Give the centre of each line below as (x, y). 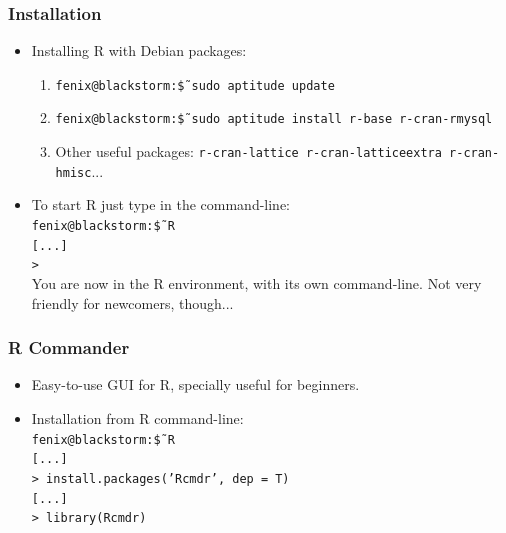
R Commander (69, 347)
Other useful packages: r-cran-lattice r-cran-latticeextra (248, 151)
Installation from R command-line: (137, 418)
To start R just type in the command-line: (161, 204)
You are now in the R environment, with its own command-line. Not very (256, 283)
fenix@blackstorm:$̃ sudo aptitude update (195, 85)
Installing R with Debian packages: (139, 50)
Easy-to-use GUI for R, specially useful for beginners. (195, 384)
